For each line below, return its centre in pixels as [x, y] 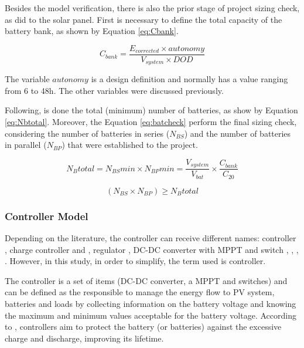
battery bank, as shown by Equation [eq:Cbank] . [92, 31]
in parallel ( [26, 145]
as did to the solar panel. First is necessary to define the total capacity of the [144, 19]
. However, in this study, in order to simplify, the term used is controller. [135, 261]
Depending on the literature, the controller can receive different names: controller [151, 238]
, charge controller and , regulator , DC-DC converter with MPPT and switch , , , [152, 249]
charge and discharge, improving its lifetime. [84, 338]
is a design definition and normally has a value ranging [189, 79]
